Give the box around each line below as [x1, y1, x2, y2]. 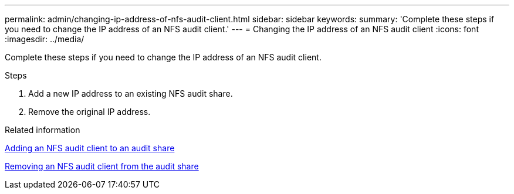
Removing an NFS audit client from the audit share [5, 161, 199, 171]
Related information [5, 125, 80, 135]
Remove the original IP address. [28, 107, 151, 117]
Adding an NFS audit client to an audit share [5, 143, 175, 153]
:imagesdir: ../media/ [5, 34, 84, 44]
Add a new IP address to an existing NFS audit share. [28, 89, 233, 98]
